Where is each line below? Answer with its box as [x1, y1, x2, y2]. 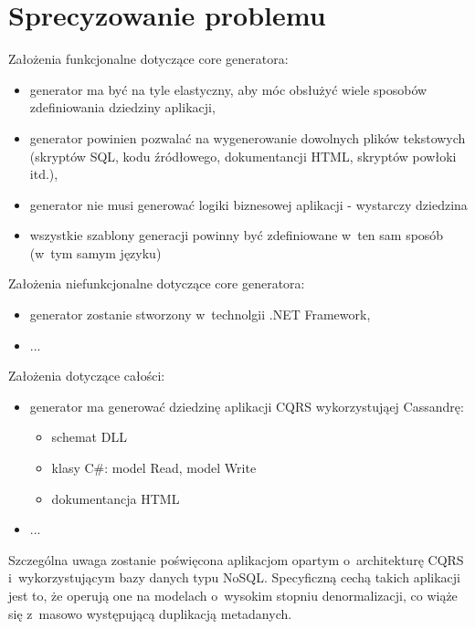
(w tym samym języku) [29, 243, 162, 262]
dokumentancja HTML [51, 488, 180, 508]
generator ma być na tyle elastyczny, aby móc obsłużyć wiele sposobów [29, 79, 427, 99]
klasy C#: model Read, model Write [51, 458, 257, 477]
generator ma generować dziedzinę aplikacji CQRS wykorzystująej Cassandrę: [29, 396, 464, 415]
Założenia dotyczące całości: [8, 366, 165, 385]
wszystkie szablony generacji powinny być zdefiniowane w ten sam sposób [29, 225, 444, 245]
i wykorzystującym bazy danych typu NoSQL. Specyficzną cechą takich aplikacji [8, 568, 460, 587]
